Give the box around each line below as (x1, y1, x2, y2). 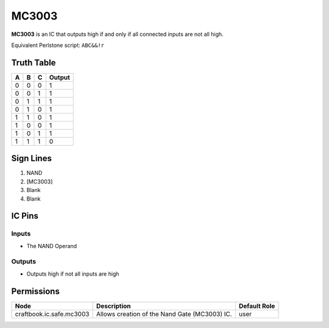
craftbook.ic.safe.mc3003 (15, 310, 90, 318)
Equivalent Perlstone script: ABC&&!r (11, 41, 105, 49)
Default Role (238, 302, 275, 310)
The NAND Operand (26, 242, 77, 249)
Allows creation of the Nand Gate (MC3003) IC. (96, 310, 233, 318)
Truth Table (11, 57, 56, 68)
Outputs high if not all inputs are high (26, 270, 119, 277)
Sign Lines (11, 153, 52, 164)
